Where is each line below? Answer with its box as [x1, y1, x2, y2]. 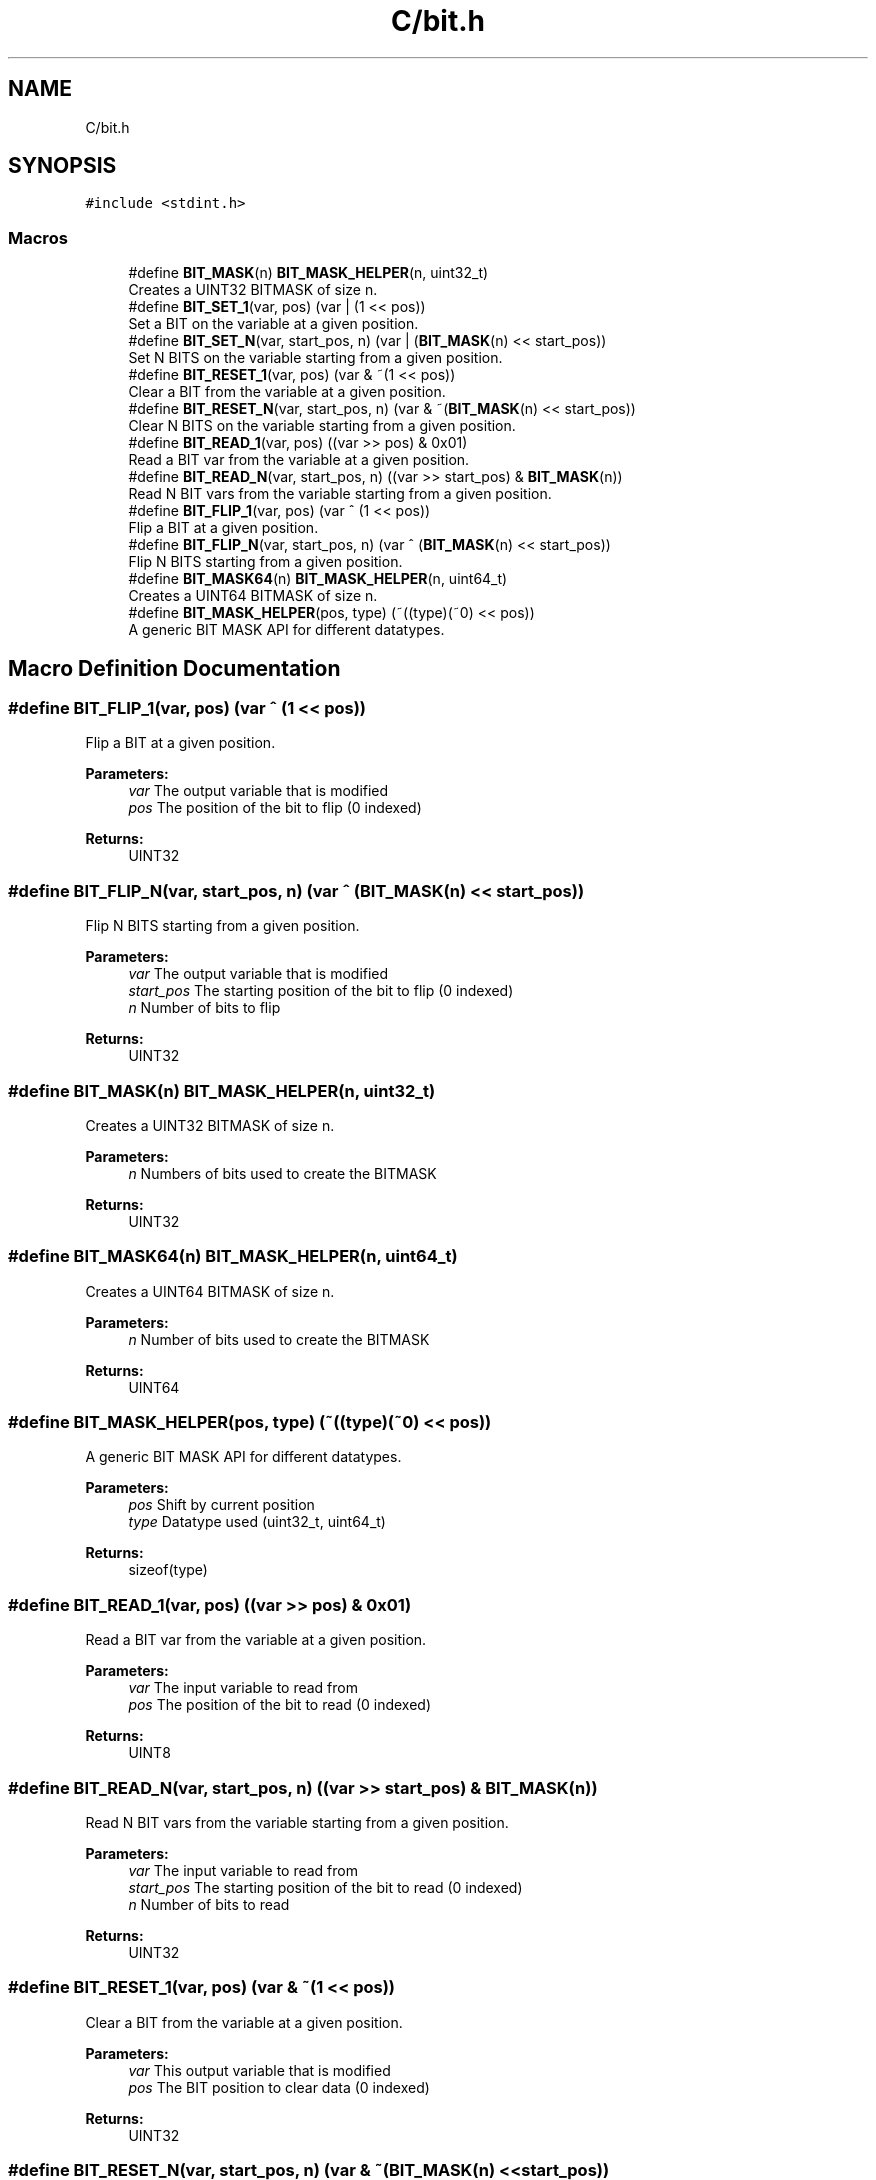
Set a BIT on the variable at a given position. [128, 315, 419, 333]
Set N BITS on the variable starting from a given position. [128, 349, 503, 367]
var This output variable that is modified [128, 2061, 391, 2079]
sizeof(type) [128, 1561, 208, 1579]
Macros [8, 227, 68, 248]
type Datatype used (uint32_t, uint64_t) [128, 1513, 386, 1531]
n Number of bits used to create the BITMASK [128, 1330, 430, 1348]
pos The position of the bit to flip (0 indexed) [128, 799, 422, 817]
